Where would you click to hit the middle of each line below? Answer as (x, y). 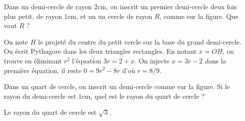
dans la (215, 60)
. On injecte (152, 60)
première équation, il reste (43, 70)
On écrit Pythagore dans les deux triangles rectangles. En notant (100, 51)
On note (16, 41)
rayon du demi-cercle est (40, 96)
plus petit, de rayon (33, 16)
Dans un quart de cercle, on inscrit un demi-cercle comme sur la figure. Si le (117, 86)
